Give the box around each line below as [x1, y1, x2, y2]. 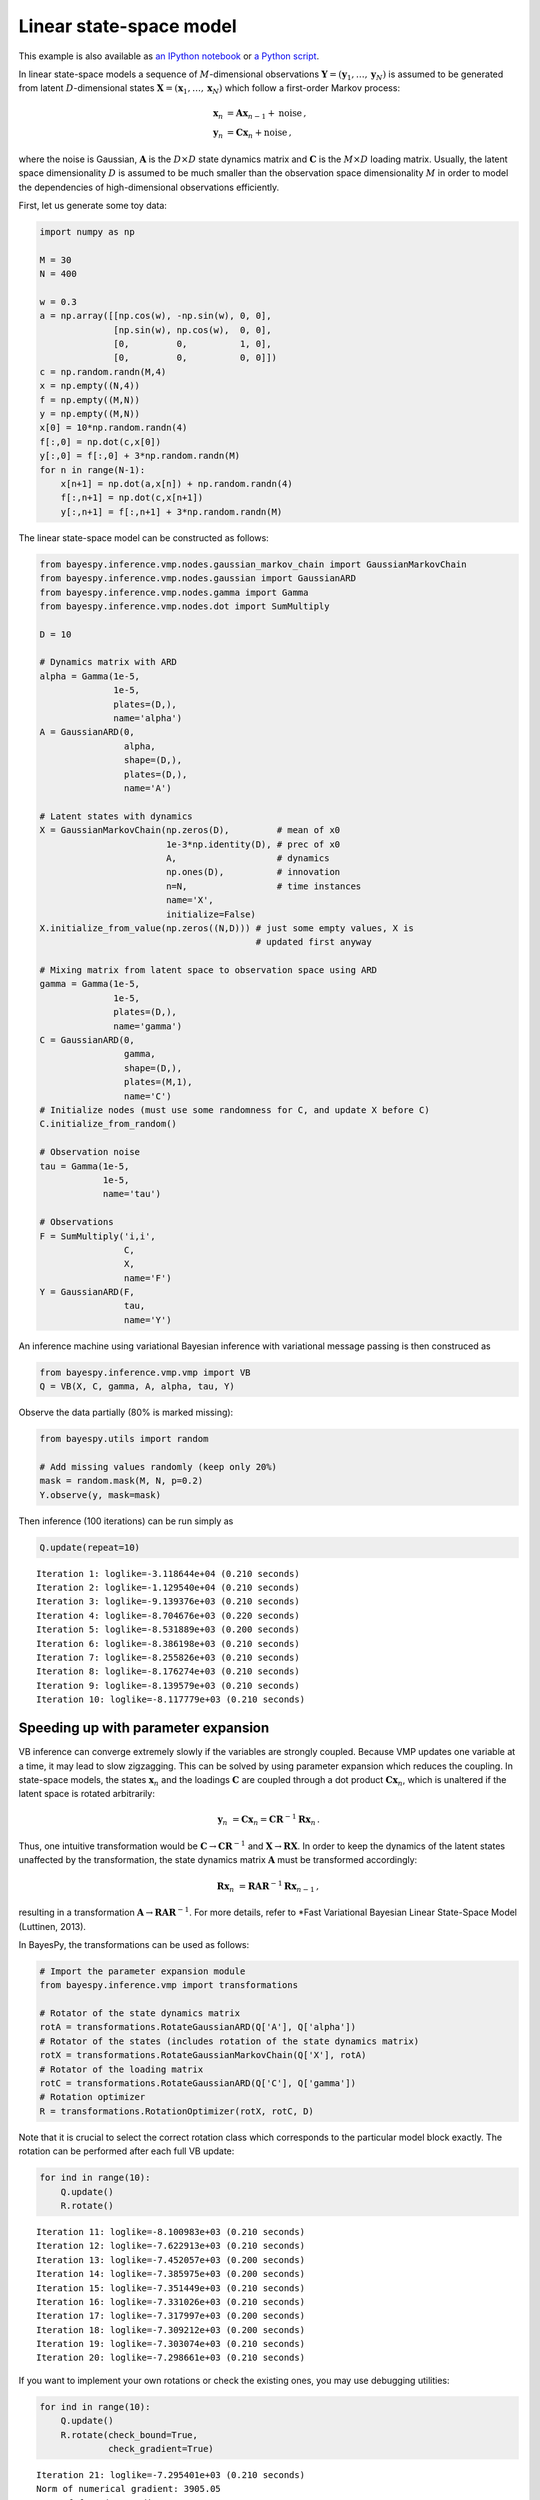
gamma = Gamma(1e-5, [39, 978, 140, 990]
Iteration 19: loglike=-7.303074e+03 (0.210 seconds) [36, 2338, 305, 2350]
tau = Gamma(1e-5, [39, 1160, 130, 1172]
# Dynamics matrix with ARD [39, 656, 177, 668]
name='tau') [102, 1188, 162, 1200]
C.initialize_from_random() [39, 1118, 177, 1130]
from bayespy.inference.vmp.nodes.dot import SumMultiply [39, 600, 330, 612]
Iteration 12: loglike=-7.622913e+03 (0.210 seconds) [36, 2240, 305, 2252]
